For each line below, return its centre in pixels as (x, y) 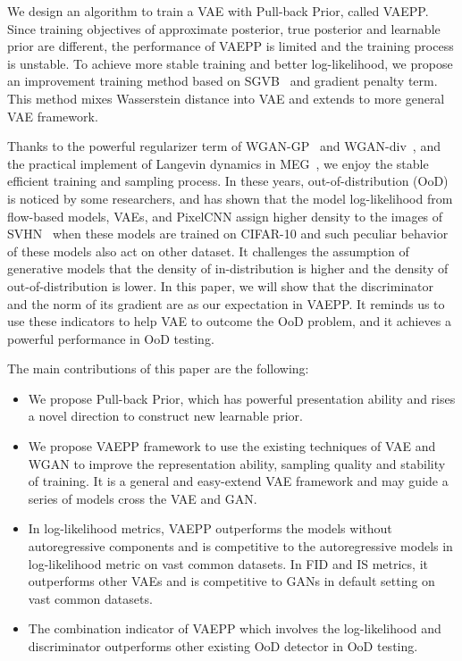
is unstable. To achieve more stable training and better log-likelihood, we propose (230, 63)
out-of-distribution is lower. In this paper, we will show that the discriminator (220, 285)
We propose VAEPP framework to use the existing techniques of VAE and (232, 446)
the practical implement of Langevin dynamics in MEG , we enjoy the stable (218, 163)
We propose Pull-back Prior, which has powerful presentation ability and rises (242, 398)
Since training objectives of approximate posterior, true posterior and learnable (224, 28)
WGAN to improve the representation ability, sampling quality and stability (237, 463)
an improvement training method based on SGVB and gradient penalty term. (223, 81)
